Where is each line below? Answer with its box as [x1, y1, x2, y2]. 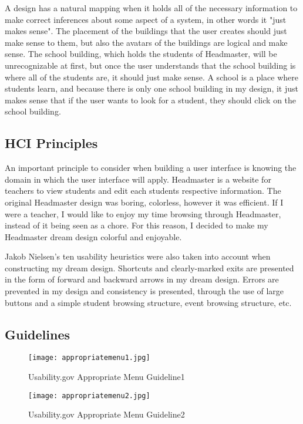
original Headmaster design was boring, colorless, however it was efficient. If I [5, 196, 284, 208]
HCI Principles [5, 134, 98, 152]
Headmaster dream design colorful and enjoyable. [5, 230, 182, 243]
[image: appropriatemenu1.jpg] [28, 354, 150, 362]
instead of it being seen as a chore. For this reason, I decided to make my [5, 219, 268, 231]
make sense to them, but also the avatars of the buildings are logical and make [5, 36, 288, 48]
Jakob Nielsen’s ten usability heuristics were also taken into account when [5, 250, 271, 263]
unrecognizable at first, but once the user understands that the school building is [5, 59, 296, 71]
